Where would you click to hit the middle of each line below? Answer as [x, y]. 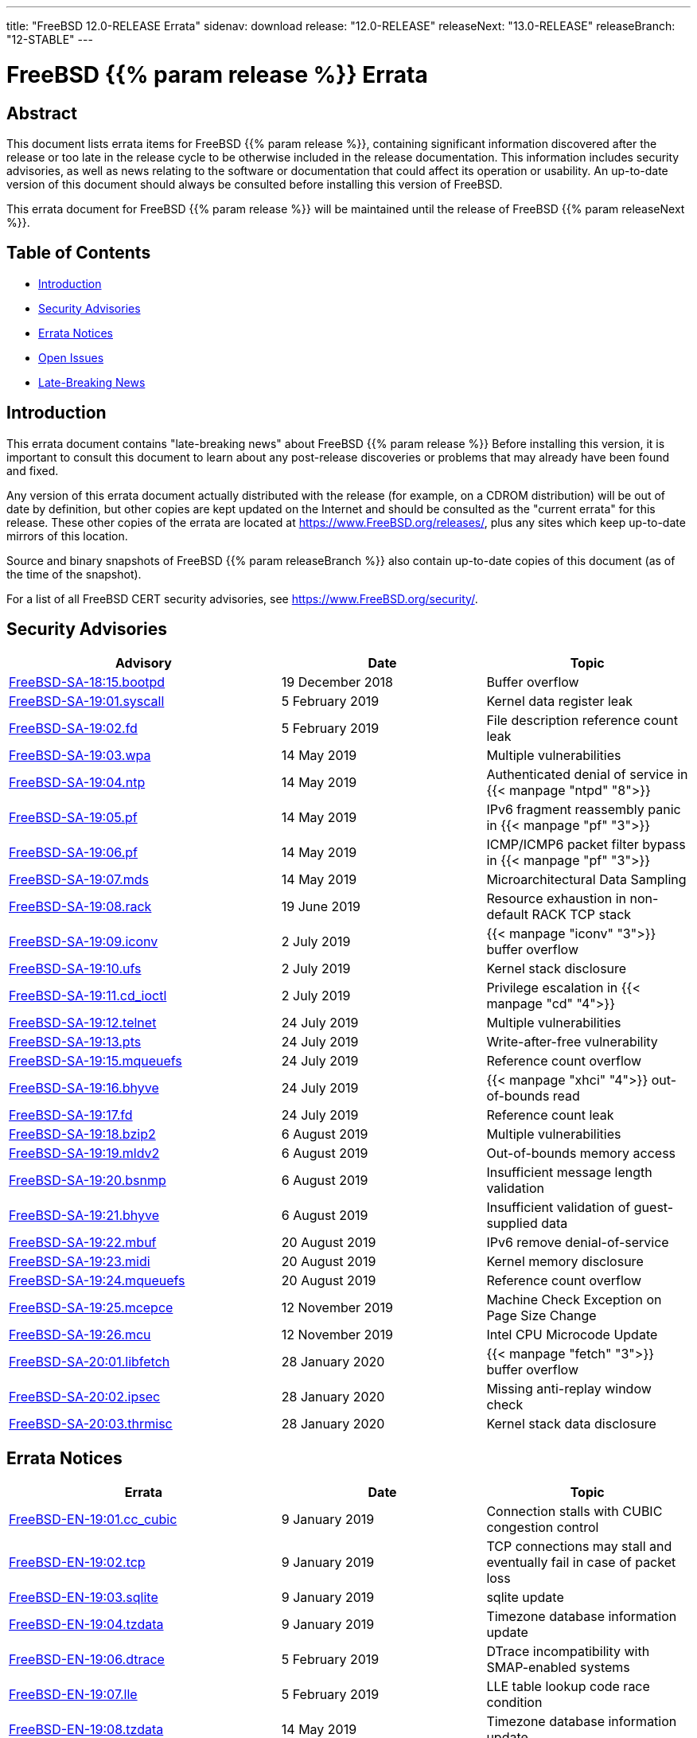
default [507, 915]
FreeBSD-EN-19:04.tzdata [86, 1625]
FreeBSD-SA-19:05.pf [73, 818]
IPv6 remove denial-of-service [578, 1243]
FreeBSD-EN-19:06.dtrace [87, 1660]
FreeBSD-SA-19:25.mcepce [91, 1308]
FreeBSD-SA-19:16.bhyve [84, 1088]
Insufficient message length [569, 1173]
